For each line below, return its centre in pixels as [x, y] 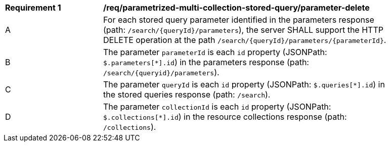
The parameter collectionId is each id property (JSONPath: [217, 107]
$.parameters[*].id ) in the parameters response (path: [206, 62]
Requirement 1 [33, 8]
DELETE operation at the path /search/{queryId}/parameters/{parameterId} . [245, 40]
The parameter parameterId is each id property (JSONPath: [215, 52]
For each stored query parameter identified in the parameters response [239, 20]
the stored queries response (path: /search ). [187, 94]
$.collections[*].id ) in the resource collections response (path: [225, 117]
